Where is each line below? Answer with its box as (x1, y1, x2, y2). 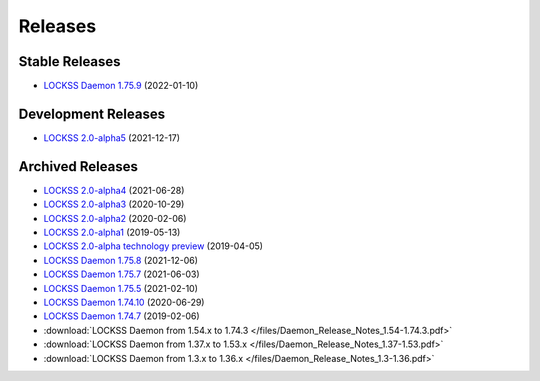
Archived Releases (18, 158, 139, 175)
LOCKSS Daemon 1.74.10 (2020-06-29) (43, 296, 205, 308)
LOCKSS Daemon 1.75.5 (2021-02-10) (43, 282, 199, 294)
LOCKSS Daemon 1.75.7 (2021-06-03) (43, 268, 200, 280)
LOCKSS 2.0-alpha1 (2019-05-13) (43, 226, 181, 239)
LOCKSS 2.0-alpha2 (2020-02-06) (43, 212, 187, 224)
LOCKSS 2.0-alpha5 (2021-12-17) (43, 131, 180, 144)
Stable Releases (18, 53, 121, 70)
